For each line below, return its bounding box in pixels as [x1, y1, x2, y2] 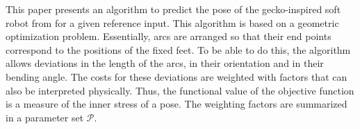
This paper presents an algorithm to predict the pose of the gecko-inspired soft [6, 2, 341, 16]
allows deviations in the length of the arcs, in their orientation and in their [6, 56, 324, 70]
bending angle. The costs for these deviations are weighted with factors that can [6, 69, 347, 83]
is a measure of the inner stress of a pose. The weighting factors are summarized [6, 97, 347, 111]
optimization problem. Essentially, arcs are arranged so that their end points [6, 29, 332, 43]
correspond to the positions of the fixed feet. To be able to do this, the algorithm [6, 42, 351, 57]
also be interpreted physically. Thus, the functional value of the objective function [6, 83, 354, 97]
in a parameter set [6, 110, 84, 124]
